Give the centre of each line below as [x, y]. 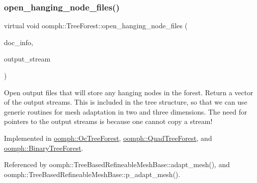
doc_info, [19, 42]
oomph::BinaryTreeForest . [44, 148]
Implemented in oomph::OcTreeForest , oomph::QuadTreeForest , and [108, 138]
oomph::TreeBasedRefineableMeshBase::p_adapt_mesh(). [92, 174]
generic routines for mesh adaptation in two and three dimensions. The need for [126, 111]
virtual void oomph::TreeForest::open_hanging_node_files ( [96, 26]
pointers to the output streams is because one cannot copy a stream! [108, 121]
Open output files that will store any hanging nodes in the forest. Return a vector [129, 92]
